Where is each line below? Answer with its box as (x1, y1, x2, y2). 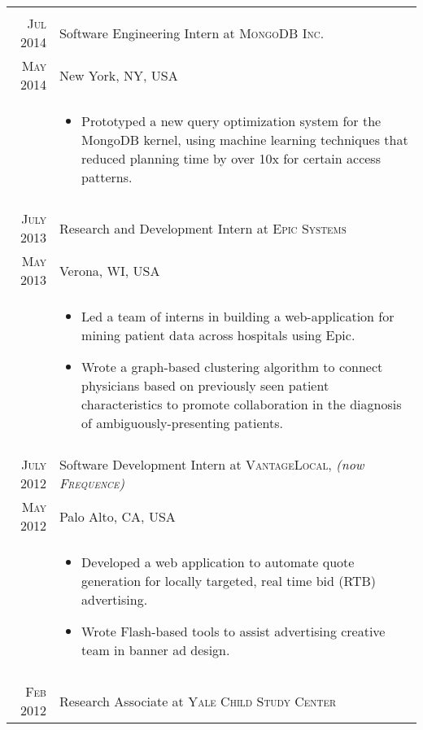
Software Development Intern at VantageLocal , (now (59, 455, 364, 474)
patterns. (81, 168, 133, 186)
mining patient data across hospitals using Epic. (81, 326, 355, 344)
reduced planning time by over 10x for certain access (81, 149, 381, 168)
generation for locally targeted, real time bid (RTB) (81, 571, 377, 590)
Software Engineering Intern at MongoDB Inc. (59, 23, 325, 42)
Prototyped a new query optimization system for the (81, 111, 382, 130)
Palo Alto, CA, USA (59, 506, 176, 526)
